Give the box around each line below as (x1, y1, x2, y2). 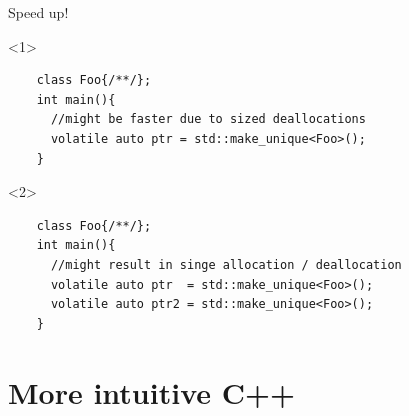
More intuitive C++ (8, 371, 296, 412)
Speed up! (8, 2, 69, 22)
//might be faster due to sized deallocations (50, 112, 366, 127)
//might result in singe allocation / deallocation (50, 257, 402, 272)
